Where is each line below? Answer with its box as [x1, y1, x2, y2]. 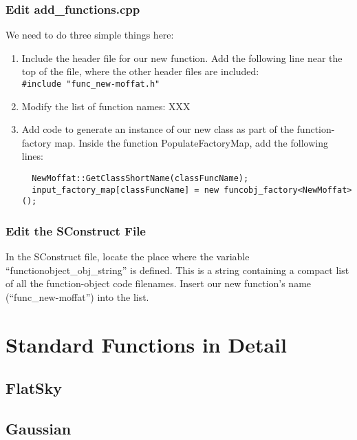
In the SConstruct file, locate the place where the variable [6, 249, 250, 264]
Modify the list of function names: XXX [21, 98, 191, 113]
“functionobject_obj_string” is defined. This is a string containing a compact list [6, 262, 349, 277]
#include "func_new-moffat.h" [21, 79, 160, 89]
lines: [21, 149, 43, 163]
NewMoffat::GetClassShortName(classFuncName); [32, 174, 249, 184]
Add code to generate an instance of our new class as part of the [21, 122, 294, 136]
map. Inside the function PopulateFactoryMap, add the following [54, 135, 328, 149]
